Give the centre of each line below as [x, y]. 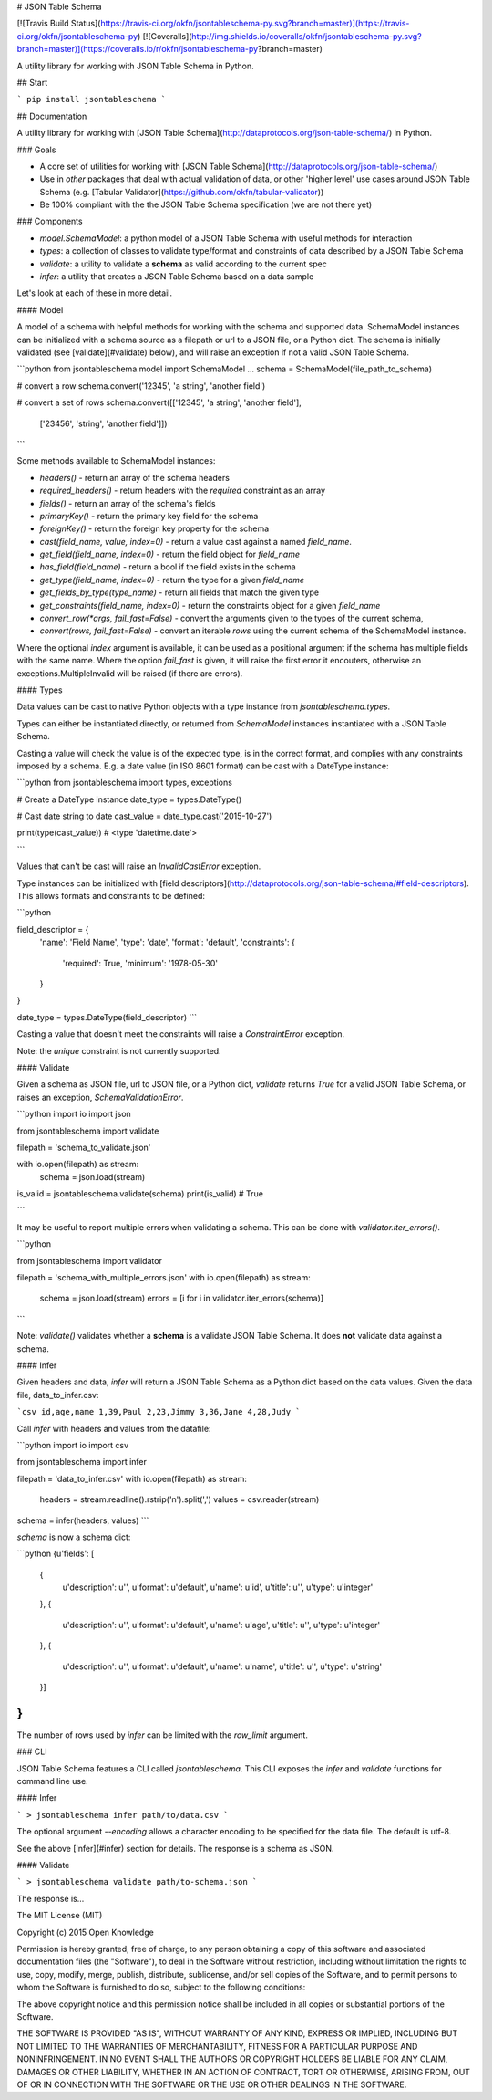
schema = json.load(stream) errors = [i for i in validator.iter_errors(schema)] [181, 1298]
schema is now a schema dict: [74, 1537]
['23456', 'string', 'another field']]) [103, 423]
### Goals [36, 150]
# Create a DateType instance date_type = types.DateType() [129, 799]
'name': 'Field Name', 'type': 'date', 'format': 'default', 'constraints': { [167, 942]
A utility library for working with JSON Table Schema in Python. [135, 66]
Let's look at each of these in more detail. [95, 293]
